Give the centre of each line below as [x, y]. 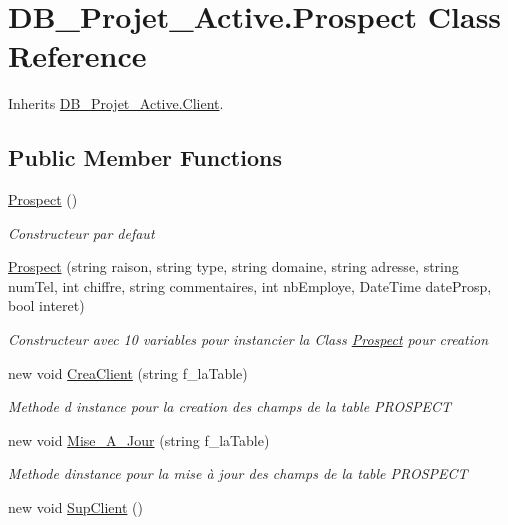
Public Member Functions [145, 157]
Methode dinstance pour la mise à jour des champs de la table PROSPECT [238, 473]
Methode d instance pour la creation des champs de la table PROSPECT [230, 406]
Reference [77, 55]
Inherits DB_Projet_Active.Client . [116, 103]
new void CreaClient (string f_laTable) [128, 372]
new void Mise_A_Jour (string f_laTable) [139, 439]
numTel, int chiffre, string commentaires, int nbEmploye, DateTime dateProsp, [250, 285]
